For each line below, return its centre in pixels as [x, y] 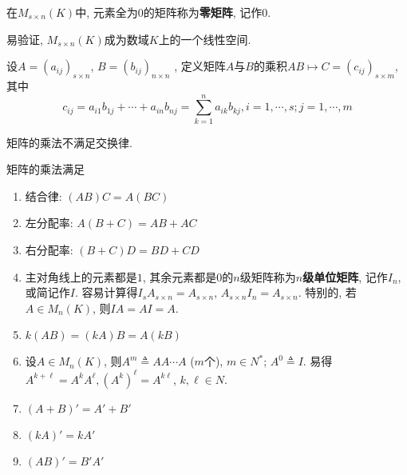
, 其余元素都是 [180, 276]
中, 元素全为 [107, 12]
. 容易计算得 [106, 292]
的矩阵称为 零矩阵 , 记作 [203, 12]
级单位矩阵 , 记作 [345, 276]
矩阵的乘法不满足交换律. [69, 142]
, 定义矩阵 [200, 66]
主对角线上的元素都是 [81, 276]
